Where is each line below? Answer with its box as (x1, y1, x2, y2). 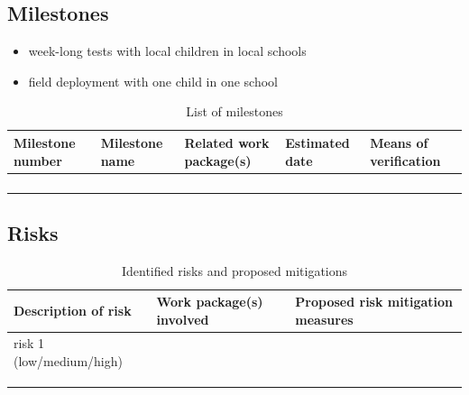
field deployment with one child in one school (28, 71, 278, 90)
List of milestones (186, 102, 283, 121)
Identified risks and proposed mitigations (121, 261, 348, 280)
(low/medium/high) (14, 351, 123, 370)
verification (370, 151, 441, 170)
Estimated (285, 133, 350, 152)
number (14, 151, 62, 170)
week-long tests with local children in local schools (28, 41, 307, 60)
